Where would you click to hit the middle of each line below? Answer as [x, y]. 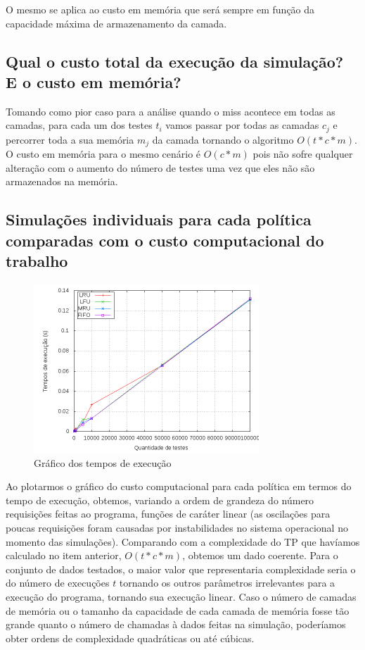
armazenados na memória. [62, 181]
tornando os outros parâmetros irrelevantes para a [227, 583]
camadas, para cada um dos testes [79, 125]
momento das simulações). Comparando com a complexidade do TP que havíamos [183, 541]
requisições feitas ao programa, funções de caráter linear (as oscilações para [168, 514]
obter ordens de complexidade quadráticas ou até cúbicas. [130, 638]
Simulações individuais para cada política [159, 219]
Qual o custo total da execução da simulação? [175, 61]
